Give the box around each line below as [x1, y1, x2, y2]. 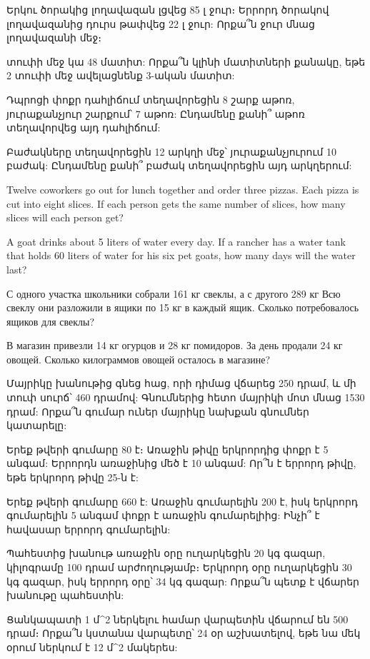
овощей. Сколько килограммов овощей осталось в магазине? [6, 351, 271, 366]
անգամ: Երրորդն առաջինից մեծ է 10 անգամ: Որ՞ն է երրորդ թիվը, [6, 456, 356, 471]
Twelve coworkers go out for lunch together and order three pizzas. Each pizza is [6, 181, 359, 196]
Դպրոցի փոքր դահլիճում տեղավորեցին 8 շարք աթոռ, [6, 91, 295, 106]
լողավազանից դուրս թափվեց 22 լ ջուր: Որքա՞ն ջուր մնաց [6, 16, 315, 31]
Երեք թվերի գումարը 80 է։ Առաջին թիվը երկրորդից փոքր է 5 [6, 441, 329, 456]
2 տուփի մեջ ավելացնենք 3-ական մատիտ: [6, 68, 235, 83]
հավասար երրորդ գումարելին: [6, 521, 171, 536]
